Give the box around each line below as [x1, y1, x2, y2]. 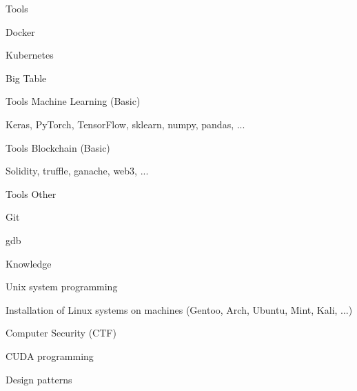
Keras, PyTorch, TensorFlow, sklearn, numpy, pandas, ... [6, 117, 245, 131]
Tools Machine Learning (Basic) [6, 94, 141, 108]
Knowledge [6, 256, 52, 270]
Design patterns [6, 372, 72, 386]
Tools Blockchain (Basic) [6, 140, 110, 154]
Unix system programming [6, 279, 118, 294]
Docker [6, 24, 35, 39]
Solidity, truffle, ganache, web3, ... [6, 163, 149, 178]
